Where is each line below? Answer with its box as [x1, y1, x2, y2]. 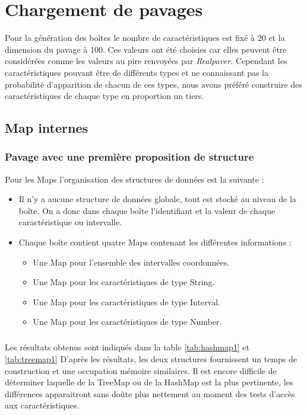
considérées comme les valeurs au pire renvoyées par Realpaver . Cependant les [5, 55, 287, 67]
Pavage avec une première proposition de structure [5, 149, 254, 164]
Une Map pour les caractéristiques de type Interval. [33, 295, 220, 308]
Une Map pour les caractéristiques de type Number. [33, 315, 222, 328]
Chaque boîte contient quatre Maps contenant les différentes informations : [18, 236, 292, 248]
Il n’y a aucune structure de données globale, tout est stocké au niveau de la [18, 193, 296, 205]
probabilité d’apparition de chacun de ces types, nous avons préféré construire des [5, 78, 302, 90]
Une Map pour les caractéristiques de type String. [33, 276, 215, 288]
